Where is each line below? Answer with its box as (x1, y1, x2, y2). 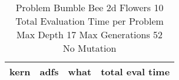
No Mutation (62, 41, 117, 55)
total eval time (101, 65, 170, 78)
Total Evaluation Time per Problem (15, 14, 164, 28)
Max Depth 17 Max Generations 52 (16, 28, 163, 41)
